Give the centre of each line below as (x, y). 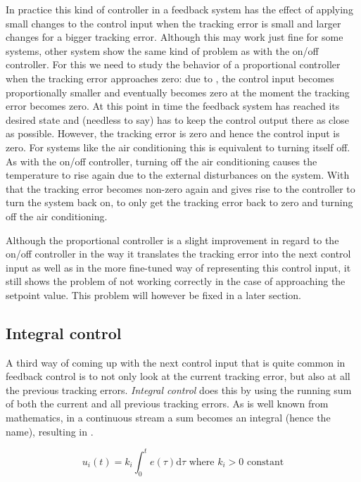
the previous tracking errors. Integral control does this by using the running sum (179, 389)
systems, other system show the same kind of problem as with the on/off (162, 50)
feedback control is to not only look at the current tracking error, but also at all (178, 376)
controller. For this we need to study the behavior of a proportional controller (173, 64)
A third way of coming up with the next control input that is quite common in (176, 362)
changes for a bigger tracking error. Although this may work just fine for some (175, 37)
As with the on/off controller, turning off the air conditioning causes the (161, 161)
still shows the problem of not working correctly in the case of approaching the (176, 281)
